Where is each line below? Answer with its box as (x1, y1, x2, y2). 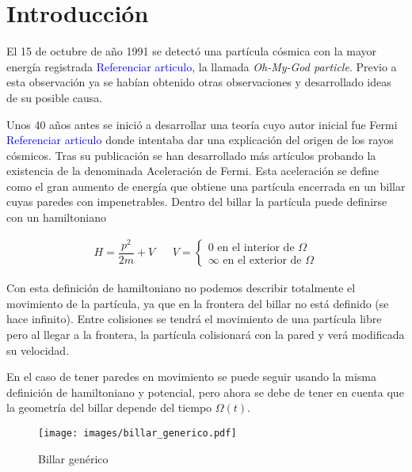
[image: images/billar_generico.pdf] (38, 427, 237, 439)
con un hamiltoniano (6, 209, 107, 226)
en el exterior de (223, 254, 302, 266)
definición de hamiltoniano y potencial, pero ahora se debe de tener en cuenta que (6, 383, 404, 400)
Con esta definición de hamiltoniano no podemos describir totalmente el (6, 280, 356, 296)
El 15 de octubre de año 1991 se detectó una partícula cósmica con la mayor (6, 43, 377, 59)
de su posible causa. (6, 89, 103, 105)
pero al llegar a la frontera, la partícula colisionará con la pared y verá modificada (6, 326, 405, 343)
